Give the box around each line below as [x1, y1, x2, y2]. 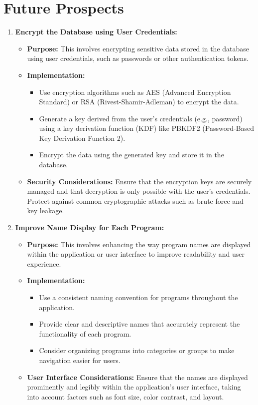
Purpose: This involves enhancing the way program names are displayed [27, 239, 251, 249]
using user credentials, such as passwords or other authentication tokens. [27, 53, 249, 63]
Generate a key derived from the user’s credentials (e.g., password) [39, 113, 243, 123]
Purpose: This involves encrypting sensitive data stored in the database [27, 43, 250, 53]
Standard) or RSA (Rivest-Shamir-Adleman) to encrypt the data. [39, 96, 239, 107]
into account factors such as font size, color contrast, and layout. [27, 391, 224, 402]
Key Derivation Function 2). [39, 132, 126, 143]
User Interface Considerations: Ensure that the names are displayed [27, 372, 248, 382]
